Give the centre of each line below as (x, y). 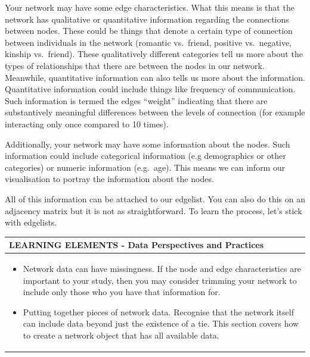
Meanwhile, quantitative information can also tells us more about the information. (155, 77)
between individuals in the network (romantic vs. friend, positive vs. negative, (148, 42)
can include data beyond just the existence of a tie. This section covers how (161, 323)
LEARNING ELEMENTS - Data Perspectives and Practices (137, 245)
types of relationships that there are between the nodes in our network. (135, 65)
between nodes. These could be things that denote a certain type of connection (149, 31)
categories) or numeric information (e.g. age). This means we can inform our (145, 167)
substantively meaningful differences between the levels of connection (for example (155, 112)
